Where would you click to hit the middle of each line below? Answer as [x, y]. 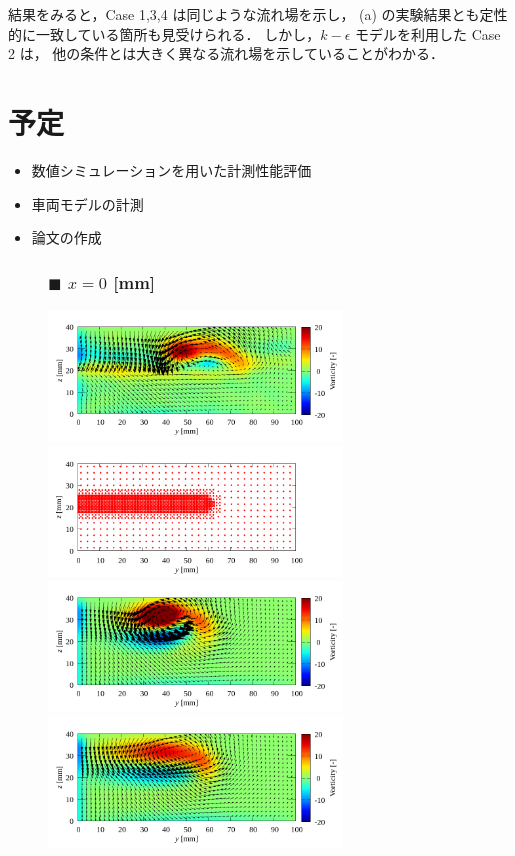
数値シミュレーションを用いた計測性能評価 [171, 169]
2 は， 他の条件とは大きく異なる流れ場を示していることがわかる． [226, 53]
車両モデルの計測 [87, 203]
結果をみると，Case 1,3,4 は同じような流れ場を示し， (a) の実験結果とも [244, 14]
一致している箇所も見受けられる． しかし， [178, 33]
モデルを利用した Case [428, 33]
